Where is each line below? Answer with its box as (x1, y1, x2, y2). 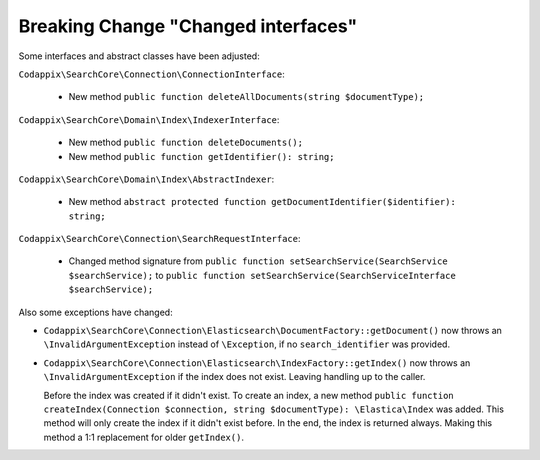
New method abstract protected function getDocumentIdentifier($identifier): (68, 196, 457, 208)
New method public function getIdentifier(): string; (68, 150, 335, 162)
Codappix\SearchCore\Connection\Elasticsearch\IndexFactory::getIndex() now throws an (43, 356, 471, 369)
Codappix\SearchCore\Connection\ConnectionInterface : (18, 68, 285, 80)
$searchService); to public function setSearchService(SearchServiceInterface (68, 269, 457, 281)
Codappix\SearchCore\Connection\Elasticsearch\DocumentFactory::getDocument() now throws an (43, 325, 502, 337)
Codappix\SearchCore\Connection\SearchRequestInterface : (18, 233, 301, 245)
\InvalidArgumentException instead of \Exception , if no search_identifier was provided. (43, 338, 450, 350)
